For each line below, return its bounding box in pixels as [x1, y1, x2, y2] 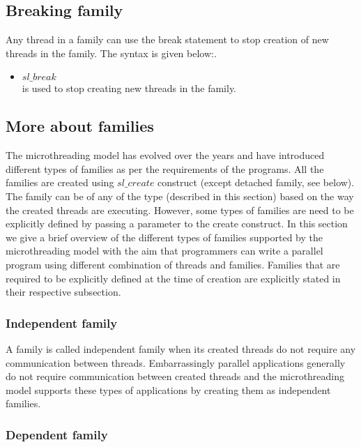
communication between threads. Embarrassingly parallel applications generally [6, 355, 346, 370]
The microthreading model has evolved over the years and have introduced [6, 148, 325, 162]
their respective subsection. [6, 285, 121, 299]
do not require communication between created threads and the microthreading [6, 369, 345, 384]
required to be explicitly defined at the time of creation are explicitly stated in [6, 271, 341, 285]
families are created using [6, 175, 114, 190]
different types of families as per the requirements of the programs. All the [6, 161, 324, 176]
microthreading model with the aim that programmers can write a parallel [6, 243, 323, 258]
